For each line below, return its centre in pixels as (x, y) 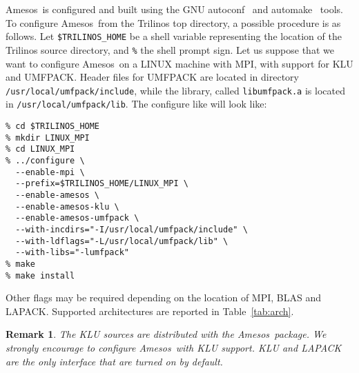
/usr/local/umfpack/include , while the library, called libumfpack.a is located (175, 90)
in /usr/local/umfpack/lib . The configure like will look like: (136, 104)
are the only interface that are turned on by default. (114, 361)
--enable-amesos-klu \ (67, 206)
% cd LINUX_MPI (40, 149)
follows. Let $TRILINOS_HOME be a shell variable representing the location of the (174, 36)
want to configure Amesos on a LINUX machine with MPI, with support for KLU (179, 63)
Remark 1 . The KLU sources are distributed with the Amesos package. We (166, 334)
